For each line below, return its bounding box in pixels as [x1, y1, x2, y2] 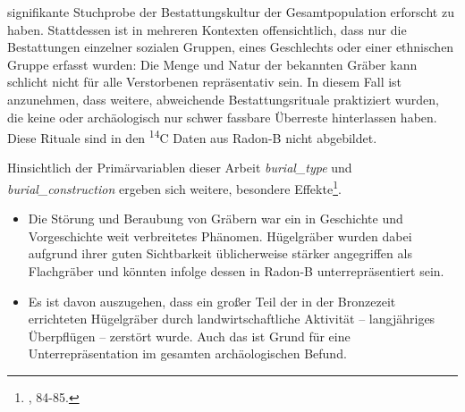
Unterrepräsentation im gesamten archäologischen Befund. [28, 344, 347, 363]
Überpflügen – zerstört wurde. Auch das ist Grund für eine [28, 326, 351, 345]
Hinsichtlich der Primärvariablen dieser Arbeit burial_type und [7, 158, 352, 177]
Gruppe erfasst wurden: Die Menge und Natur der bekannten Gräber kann [7, 55, 418, 73]
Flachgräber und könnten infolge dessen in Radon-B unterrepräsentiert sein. [28, 262, 444, 281]
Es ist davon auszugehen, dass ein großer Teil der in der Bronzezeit [28, 291, 396, 310]
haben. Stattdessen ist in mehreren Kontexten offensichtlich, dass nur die [7, 20, 407, 38]
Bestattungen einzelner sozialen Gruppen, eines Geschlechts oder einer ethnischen [7, 38, 454, 56]
